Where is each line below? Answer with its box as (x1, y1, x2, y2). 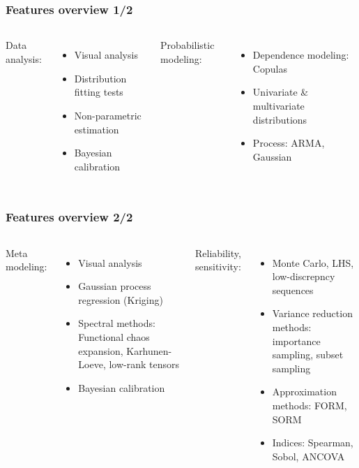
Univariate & (252, 85, 309, 99)
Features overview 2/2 (6, 208, 133, 226)
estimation (74, 122, 119, 136)
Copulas (252, 61, 287, 75)
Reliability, (194, 245, 241, 260)
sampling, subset (272, 347, 344, 362)
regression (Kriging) (78, 292, 163, 307)
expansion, (78, 343, 123, 358)
